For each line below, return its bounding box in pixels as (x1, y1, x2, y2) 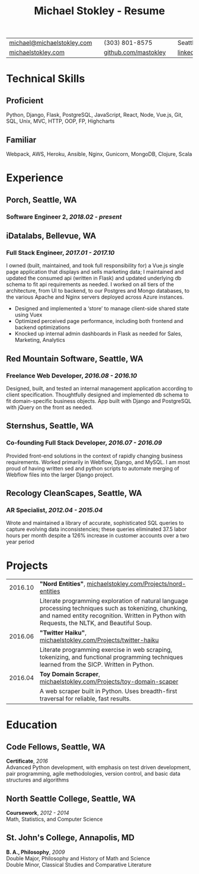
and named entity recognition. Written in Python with (39, 612, 186, 620)
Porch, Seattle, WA (6, 194, 77, 205)
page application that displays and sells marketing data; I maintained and (6, 268, 184, 276)
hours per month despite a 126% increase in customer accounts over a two (6, 532, 190, 539)
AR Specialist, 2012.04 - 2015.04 (6, 505, 103, 514)
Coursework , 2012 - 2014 (6, 809, 69, 816)
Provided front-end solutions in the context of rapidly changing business (6, 452, 184, 459)
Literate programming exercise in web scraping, (39, 646, 173, 654)
